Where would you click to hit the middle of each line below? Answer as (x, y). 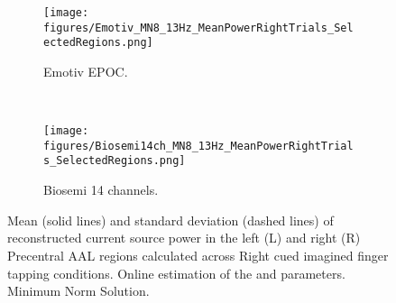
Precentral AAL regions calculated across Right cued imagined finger (198, 255)
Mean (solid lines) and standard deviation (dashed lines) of (170, 220)
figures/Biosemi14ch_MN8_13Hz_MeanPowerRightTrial (198, 146)
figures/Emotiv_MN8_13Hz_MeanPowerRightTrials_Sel (198, 28)
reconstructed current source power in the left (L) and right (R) (184, 238)
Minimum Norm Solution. (78, 291)
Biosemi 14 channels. (101, 190)
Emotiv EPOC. (86, 71)
